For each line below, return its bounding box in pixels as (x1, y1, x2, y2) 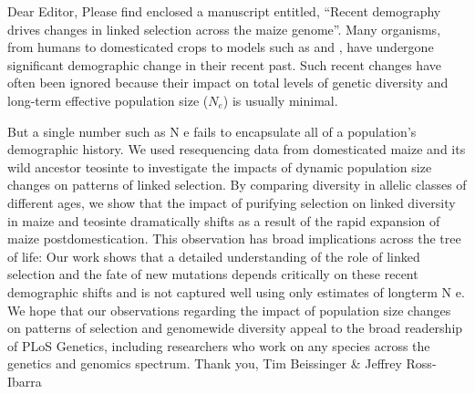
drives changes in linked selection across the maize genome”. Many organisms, (7, 19, 441, 38)
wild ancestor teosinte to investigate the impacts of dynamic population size (7, 157, 432, 176)
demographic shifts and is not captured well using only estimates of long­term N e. (7, 282, 465, 301)
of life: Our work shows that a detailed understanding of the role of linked (7, 246, 420, 265)
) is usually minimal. (222, 90, 338, 109)
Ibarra (7, 371, 42, 390)
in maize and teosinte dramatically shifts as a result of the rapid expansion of (7, 211, 440, 230)
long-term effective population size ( (7, 90, 209, 109)
